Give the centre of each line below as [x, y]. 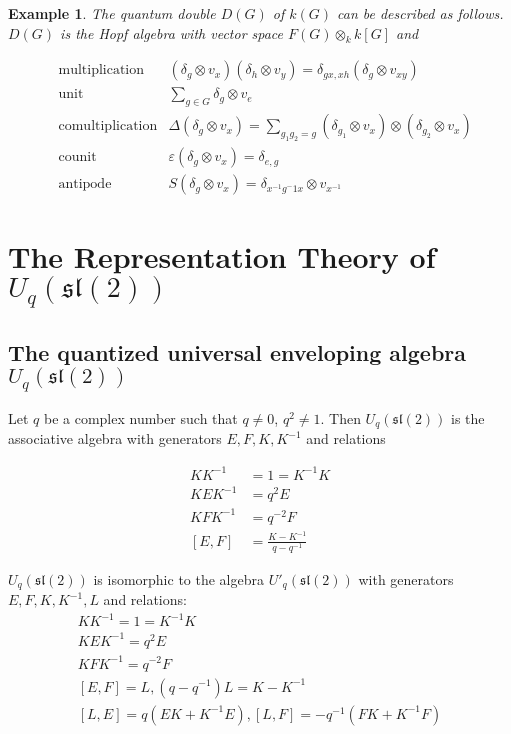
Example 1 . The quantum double [112, 13]
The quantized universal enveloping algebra [237, 351]
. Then [340, 418]
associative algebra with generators [115, 438]
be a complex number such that [140, 418]
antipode [85, 184]
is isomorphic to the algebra [178, 578]
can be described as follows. [420, 13]
